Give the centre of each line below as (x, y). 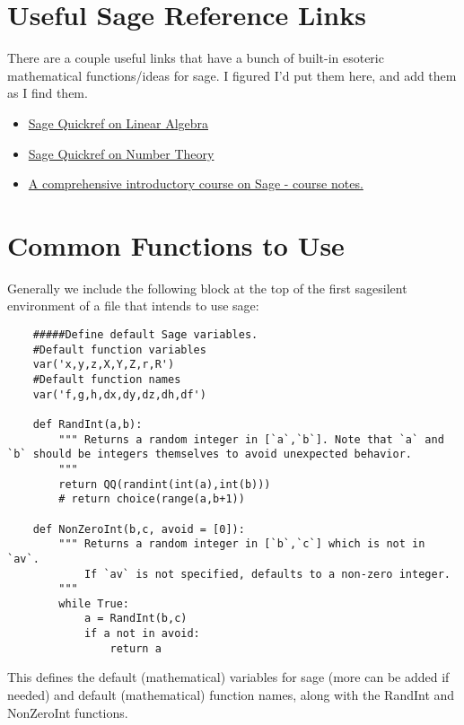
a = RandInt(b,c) (136, 619)
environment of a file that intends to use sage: (133, 306)
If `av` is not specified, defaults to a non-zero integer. (267, 574)
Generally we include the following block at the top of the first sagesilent (207, 288)
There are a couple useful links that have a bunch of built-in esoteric (196, 58)
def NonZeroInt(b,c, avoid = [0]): (139, 529)
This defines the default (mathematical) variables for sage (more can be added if (228, 677)
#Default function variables (119, 349)
